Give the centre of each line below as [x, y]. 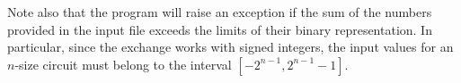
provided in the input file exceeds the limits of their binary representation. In [220, 29]
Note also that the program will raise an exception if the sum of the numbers [220, 12]
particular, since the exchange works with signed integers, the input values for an [230, 47]
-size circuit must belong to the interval [123, 64]
